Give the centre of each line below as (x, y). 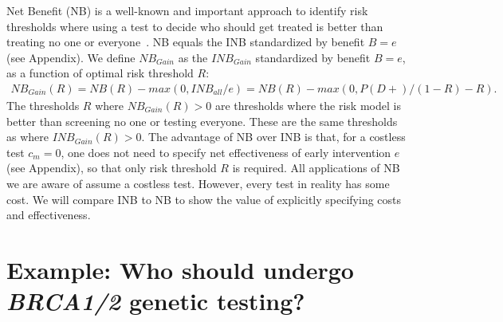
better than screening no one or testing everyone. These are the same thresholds (202, 121)
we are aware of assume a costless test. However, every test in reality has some (198, 183)
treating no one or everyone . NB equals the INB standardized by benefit (186, 42)
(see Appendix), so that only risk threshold (112, 168)
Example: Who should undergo (180, 269)
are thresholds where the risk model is (308, 105)
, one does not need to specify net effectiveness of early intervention (226, 152)
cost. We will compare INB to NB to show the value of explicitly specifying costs (204, 199)
